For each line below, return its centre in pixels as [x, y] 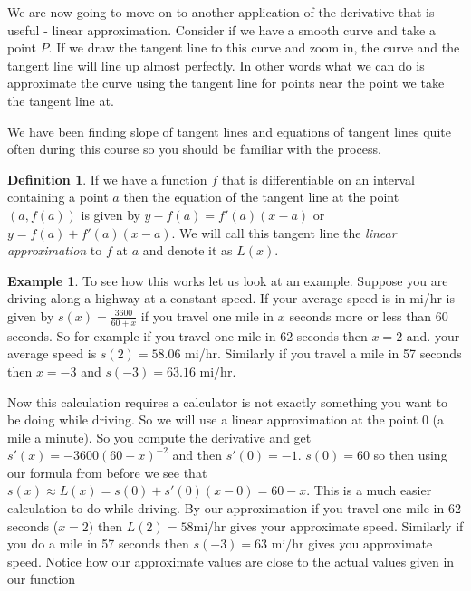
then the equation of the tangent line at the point [261, 197]
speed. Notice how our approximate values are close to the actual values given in [231, 561]
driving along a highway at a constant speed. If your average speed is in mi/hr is [231, 298]
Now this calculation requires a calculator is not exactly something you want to [228, 401]
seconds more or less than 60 [369, 315]
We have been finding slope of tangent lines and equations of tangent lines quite [229, 131]
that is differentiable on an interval [318, 179]
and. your [433, 335]
